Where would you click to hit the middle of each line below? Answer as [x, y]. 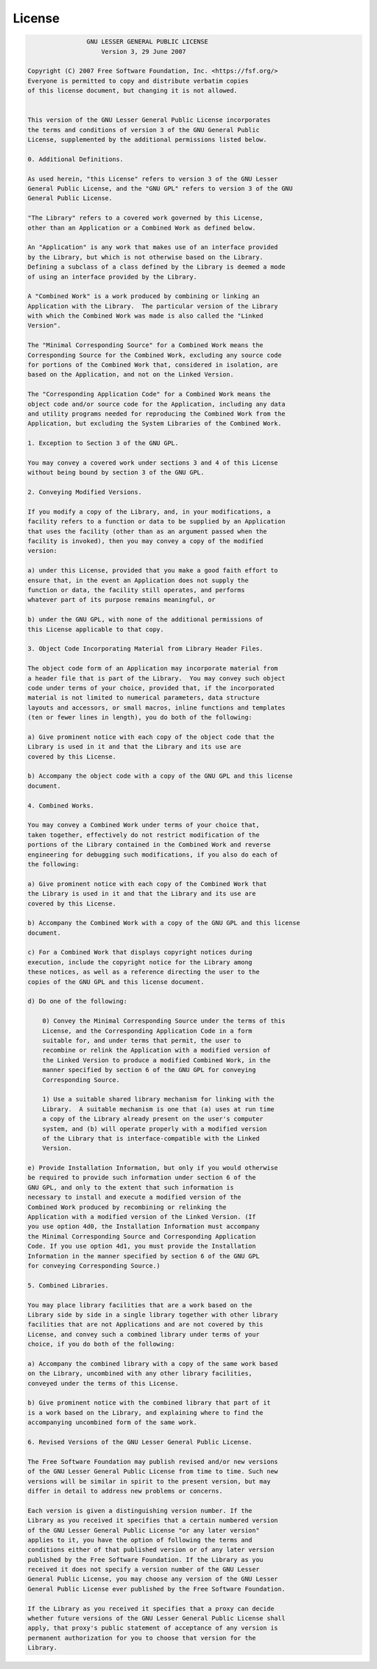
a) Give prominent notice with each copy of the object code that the [151, 737]
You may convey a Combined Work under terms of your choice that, [143, 825]
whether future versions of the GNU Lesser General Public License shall [156, 1619]
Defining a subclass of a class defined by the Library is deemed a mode [156, 267]
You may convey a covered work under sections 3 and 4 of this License [153, 463]
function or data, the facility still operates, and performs [136, 590]
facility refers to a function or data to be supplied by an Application [156, 522]
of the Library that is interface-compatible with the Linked [151, 1138]
